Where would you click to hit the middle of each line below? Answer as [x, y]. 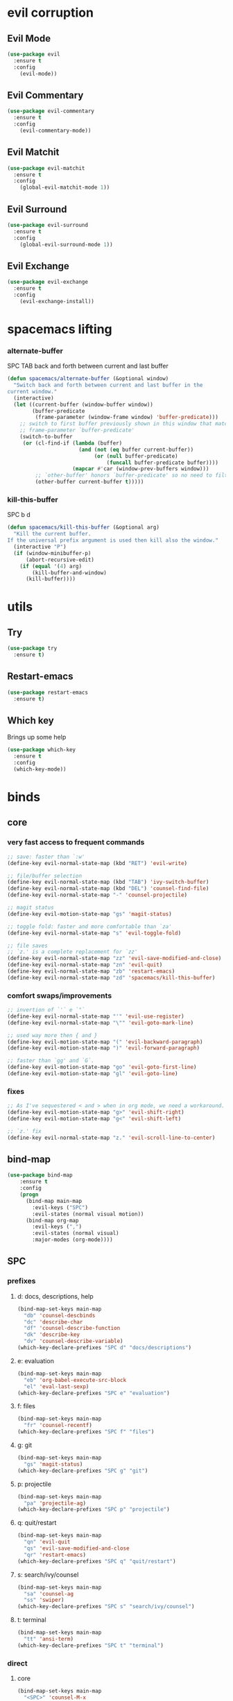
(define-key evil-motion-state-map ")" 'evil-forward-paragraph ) [103, 1048]
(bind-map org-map [52, 1220]
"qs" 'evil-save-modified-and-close [77, 1548]
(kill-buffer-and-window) [70, 573]
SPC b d [19, 515]
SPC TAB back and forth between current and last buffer [88, 366]
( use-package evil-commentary [51, 111]
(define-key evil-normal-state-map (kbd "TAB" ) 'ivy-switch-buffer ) [108, 882]
